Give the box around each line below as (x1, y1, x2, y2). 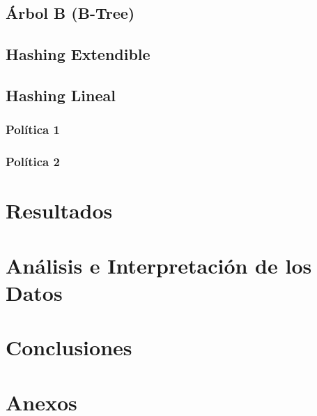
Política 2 (6, 153, 60, 170)
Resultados (6, 196, 113, 225)
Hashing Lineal (6, 84, 116, 105)
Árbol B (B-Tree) (6, 2, 135, 24)
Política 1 (6, 121, 60, 138)
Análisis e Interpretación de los (6, 251, 312, 279)
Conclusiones (6, 333, 132, 362)
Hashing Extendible (6, 43, 150, 65)
